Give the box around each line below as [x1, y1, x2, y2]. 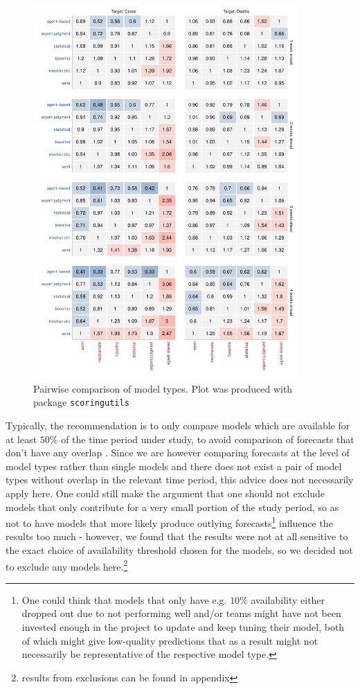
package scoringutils [33, 395, 129, 409]
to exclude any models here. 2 [6, 557, 128, 573]
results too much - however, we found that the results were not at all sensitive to [6, 529, 348, 544]
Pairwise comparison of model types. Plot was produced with [33, 381, 293, 395]
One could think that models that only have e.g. [21, 592, 227, 607]
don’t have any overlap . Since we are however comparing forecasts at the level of [6, 445, 350, 460]
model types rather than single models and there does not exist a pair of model [6, 458, 342, 473]
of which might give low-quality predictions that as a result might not [21, 633, 318, 647]
